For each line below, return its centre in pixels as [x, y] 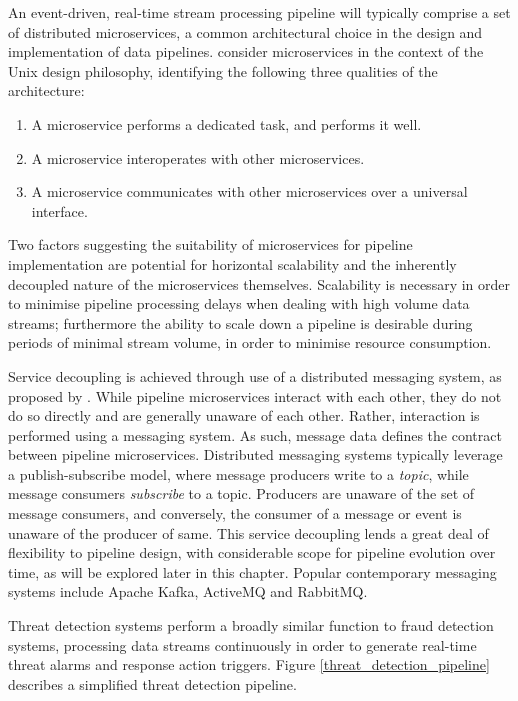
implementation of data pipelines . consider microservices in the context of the [246, 51]
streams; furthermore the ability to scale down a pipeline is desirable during [240, 322]
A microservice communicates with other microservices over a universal [249, 191]
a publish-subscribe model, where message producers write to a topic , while [238, 473]
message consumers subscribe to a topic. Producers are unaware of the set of [241, 493]
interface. [59, 210]
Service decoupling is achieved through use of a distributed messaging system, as [255, 375]
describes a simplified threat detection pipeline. [152, 683]
